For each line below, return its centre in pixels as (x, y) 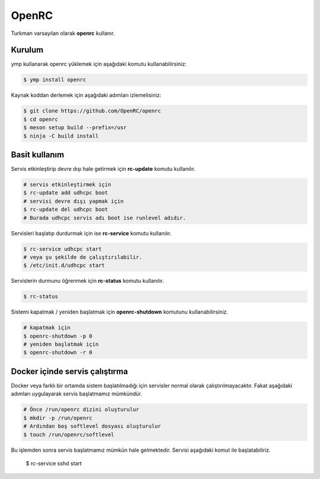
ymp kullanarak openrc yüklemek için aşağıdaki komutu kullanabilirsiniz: (99, 64)
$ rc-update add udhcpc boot (66, 193)
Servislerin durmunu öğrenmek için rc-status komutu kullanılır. (87, 281)
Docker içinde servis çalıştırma (70, 371)
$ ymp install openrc (55, 80)
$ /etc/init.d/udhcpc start (64, 266)
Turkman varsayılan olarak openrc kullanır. (63, 33)
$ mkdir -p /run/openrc (58, 418)
